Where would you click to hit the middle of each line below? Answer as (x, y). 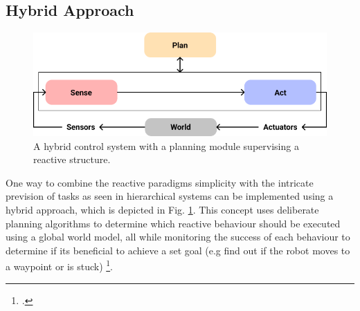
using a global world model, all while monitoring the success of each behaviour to (178, 237)
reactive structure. (72, 159)
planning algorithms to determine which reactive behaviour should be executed (173, 223)
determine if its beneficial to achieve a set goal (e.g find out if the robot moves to (178, 250)
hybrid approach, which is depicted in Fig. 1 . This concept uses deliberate (162, 209)
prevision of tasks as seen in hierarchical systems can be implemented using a (170, 196)
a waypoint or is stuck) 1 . (59, 265)
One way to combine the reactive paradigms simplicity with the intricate (160, 182)
